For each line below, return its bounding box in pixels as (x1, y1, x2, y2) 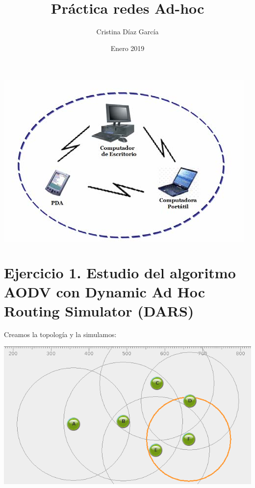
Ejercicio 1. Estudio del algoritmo (4, 263, 236, 283)
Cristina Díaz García (96, 26, 159, 37)
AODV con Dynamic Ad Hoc (4, 282, 205, 302)
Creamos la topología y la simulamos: (4, 329, 117, 340)
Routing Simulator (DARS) (4, 301, 194, 321)
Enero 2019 (110, 43, 145, 53)
